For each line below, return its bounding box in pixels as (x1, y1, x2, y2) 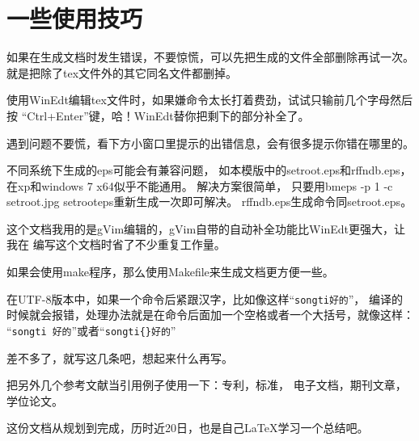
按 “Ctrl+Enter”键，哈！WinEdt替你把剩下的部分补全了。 (6, 107, 310, 124)
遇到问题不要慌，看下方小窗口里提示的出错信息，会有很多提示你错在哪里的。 (6, 134, 414, 151)
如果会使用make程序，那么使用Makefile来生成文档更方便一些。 (6, 263, 334, 280)
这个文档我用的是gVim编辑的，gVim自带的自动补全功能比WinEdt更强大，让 (6, 220, 405, 237)
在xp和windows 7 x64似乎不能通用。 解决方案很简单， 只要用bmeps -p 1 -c (6, 177, 393, 194)
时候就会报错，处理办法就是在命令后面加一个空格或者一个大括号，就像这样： (6, 306, 414, 323)
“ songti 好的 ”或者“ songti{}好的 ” (6, 321, 176, 338)
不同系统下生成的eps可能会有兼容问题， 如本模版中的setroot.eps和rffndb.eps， (6, 162, 412, 178)
